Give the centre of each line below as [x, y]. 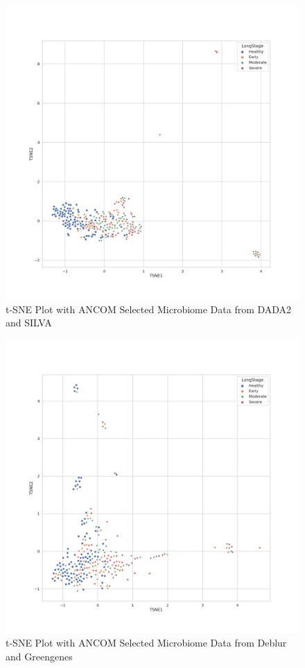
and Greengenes [39, 656]
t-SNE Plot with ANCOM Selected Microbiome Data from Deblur [146, 643]
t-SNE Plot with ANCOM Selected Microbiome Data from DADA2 [149, 309]
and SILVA [29, 323]
